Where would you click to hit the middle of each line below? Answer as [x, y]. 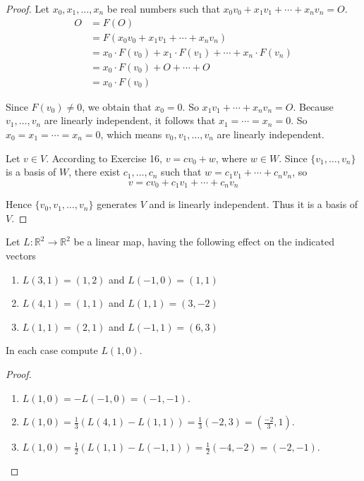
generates [117, 204]
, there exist [95, 172]
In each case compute [52, 350]
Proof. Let [28, 8]
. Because [313, 106]
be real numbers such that [163, 8]
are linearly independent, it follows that [130, 120]
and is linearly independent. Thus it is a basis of [254, 204]
